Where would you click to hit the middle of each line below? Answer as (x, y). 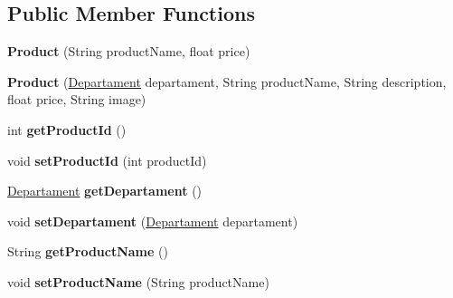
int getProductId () (67, 129)
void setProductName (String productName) (138, 281)
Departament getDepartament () (105, 191)
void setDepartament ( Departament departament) (153, 221)
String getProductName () (88, 251)
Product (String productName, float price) (129, 51)
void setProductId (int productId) (107, 160)
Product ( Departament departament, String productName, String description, (227, 81)
